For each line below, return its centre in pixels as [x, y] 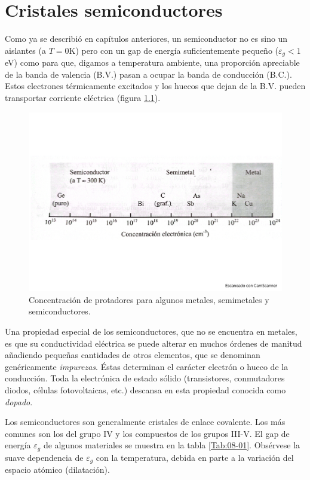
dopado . [19, 401]
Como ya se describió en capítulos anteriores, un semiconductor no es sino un [146, 39]
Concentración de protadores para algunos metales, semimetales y [149, 299]
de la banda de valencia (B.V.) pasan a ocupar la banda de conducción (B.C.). [148, 74]
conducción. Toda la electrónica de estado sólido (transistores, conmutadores [145, 378]
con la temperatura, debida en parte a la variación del [195, 457]
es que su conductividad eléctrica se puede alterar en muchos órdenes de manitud [154, 343]
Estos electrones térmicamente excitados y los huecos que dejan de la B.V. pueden [155, 86]
